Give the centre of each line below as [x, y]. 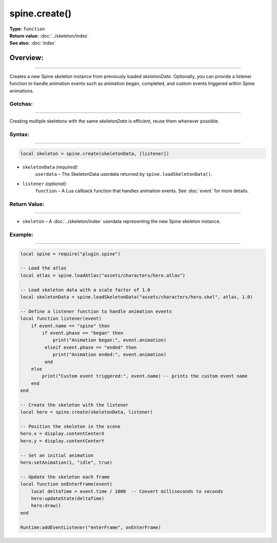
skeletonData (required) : [51, 167]
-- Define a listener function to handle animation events [96, 311]
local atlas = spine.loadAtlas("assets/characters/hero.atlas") [103, 275]
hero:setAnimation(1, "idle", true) [66, 463]
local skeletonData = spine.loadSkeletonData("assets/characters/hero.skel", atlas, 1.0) [137, 297]
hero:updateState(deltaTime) [68, 498]
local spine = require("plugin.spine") [70, 254]
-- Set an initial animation [57, 455]
